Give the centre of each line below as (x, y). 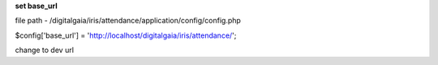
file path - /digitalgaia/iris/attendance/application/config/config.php (128, 21)
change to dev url (45, 50)
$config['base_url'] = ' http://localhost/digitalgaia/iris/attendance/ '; (126, 35)
